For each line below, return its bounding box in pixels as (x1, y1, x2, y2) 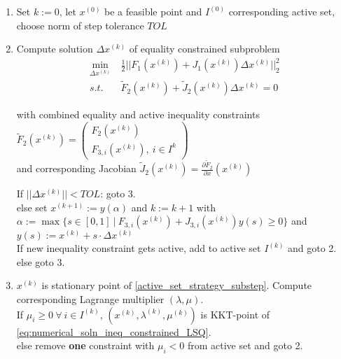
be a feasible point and (104, 4, 202, 18)
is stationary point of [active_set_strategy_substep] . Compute (41, 278, 312, 293)
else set (16, 199, 48, 214)
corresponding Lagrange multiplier (16, 292, 165, 307)
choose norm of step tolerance (16, 17, 144, 32)
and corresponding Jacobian (16, 161, 137, 176)
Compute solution (16, 41, 93, 56)
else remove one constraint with (16, 338, 155, 353)
